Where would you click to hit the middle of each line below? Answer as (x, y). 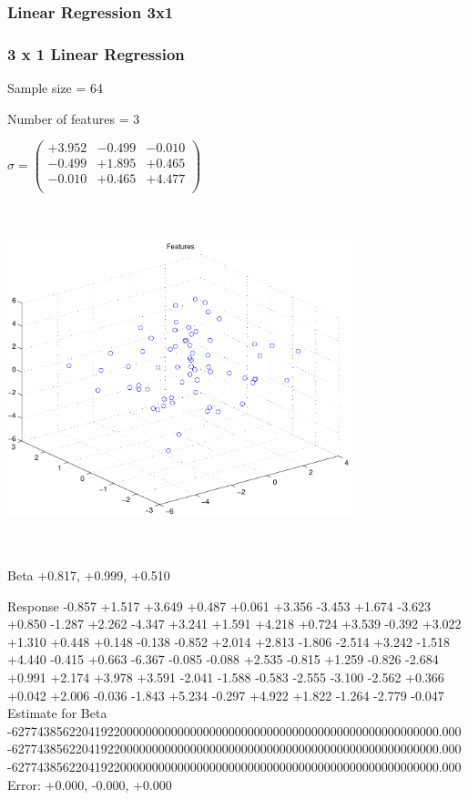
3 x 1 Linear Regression (96, 53)
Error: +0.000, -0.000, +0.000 (90, 784)
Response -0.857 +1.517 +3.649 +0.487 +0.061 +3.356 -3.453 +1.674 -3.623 (219, 605)
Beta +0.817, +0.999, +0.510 (89, 574)
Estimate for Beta (57, 713)
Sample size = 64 (56, 88)
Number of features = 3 (74, 118)
